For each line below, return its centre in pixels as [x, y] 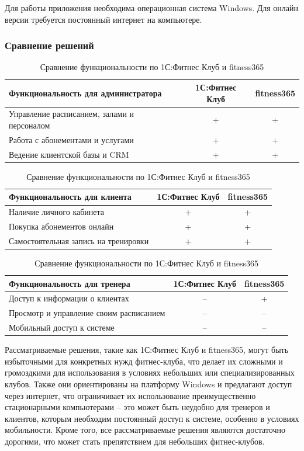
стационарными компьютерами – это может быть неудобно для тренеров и [137, 407]
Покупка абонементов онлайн [61, 226]
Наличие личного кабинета [57, 212]
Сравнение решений [49, 45]
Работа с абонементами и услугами [71, 139]
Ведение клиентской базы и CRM [69, 154]
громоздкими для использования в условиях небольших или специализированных [150, 372]
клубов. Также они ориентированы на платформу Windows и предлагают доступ [148, 384]
